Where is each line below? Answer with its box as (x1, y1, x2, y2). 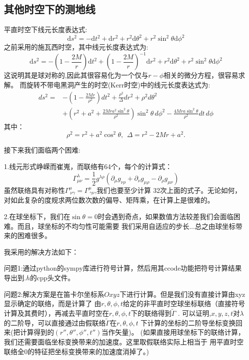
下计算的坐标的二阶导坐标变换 (140, 317, 236, 327)
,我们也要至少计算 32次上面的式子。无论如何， (94, 185, 242, 195)
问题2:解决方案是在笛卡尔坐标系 (4, 289, 104, 299)
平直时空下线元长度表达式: (4, 24, 87, 34)
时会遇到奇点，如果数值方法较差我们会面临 (98, 211, 234, 222)
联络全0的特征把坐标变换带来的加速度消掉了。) (4, 346, 149, 356)
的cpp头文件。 (30, 272, 75, 282)
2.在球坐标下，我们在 (4, 211, 70, 222)
